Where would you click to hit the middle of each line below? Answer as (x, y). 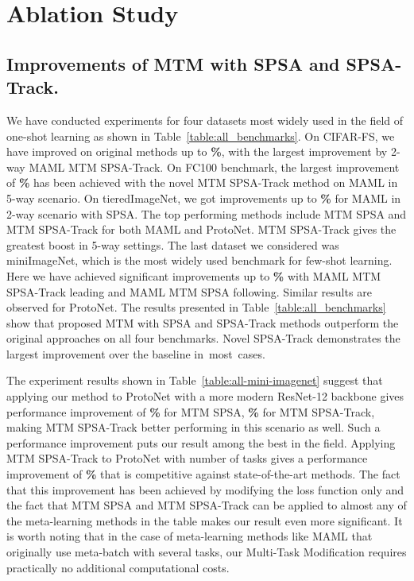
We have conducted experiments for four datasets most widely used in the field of (205, 120)
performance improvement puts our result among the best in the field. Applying (201, 442)
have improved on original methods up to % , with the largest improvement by (197, 151)
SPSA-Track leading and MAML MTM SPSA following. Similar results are (189, 291)
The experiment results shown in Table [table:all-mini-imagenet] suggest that (195, 380)
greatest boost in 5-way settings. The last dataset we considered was (173, 244)
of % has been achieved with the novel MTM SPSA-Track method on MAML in (202, 182)
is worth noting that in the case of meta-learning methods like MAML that (190, 536)
